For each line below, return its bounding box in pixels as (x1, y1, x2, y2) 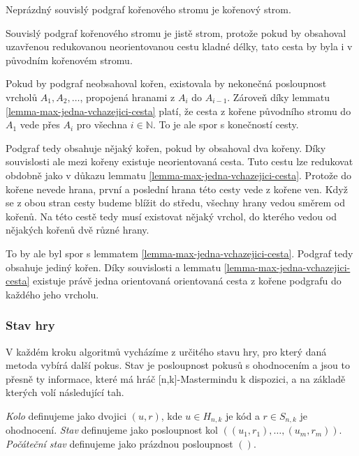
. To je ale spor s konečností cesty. (152, 117, 299, 132)
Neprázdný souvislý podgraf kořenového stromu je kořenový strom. (6, 2, 291, 16)
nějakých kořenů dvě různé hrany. (6, 222, 149, 237)
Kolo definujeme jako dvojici (6, 408, 127, 423)
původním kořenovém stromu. (6, 52, 133, 67)
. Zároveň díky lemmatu (227, 89, 330, 104)
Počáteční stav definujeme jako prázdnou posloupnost (6, 436, 233, 450)
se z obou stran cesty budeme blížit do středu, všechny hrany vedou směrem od (6, 195, 345, 210)
